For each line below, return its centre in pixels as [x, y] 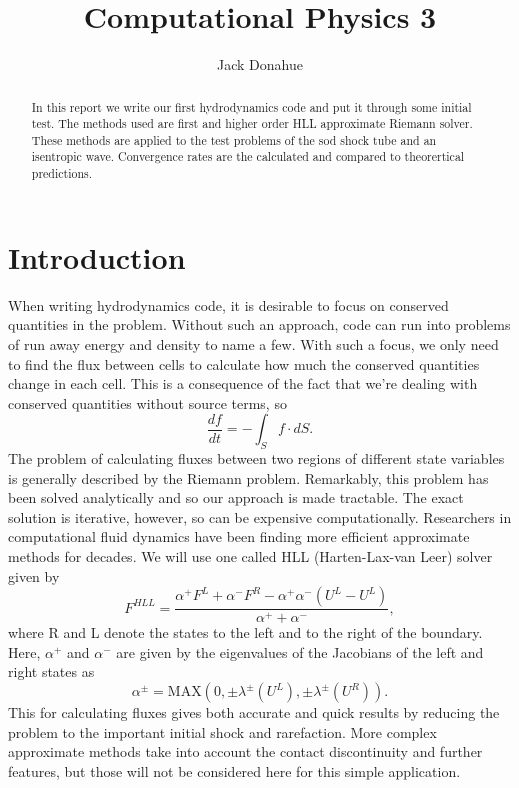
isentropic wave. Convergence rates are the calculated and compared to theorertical [248, 156]
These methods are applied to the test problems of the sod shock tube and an [234, 139]
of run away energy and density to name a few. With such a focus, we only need [253, 343]
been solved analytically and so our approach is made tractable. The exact [236, 497]
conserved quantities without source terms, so [147, 402]
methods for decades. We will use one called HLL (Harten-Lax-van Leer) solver [250, 556]
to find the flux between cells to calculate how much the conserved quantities [244, 363]
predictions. [62, 173]
